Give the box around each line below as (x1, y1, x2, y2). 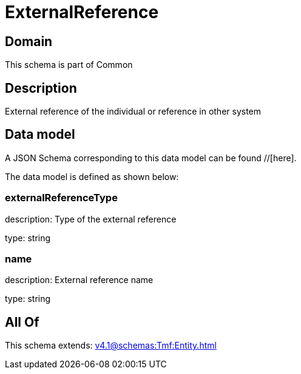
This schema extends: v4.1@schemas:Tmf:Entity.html (5, 340, 217, 351)
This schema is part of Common (5, 59, 133, 70)
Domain (5, 33, 53, 49)
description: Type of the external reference (5, 213, 177, 224)
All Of (5, 314, 39, 330)
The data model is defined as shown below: (5, 171, 179, 182)
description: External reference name (5, 275, 154, 286)
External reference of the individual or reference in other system (5, 106, 262, 117)
